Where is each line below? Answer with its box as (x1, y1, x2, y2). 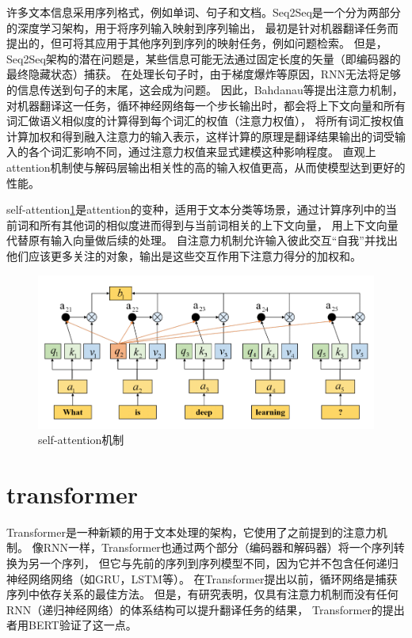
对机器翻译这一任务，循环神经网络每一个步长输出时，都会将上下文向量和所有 (6, 97, 406, 113)
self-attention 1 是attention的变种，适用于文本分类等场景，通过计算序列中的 (6, 201, 386, 218)
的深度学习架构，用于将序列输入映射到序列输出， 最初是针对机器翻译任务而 (6, 19, 399, 36)
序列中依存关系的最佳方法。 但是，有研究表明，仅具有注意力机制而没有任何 (6, 586, 399, 602)
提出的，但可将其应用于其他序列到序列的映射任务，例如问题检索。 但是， (6, 35, 387, 51)
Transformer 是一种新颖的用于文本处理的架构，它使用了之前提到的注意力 (6, 523, 376, 540)
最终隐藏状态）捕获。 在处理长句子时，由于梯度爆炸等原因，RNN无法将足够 (6, 66, 401, 82)
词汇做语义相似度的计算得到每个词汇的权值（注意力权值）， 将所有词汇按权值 (6, 112, 404, 129)
